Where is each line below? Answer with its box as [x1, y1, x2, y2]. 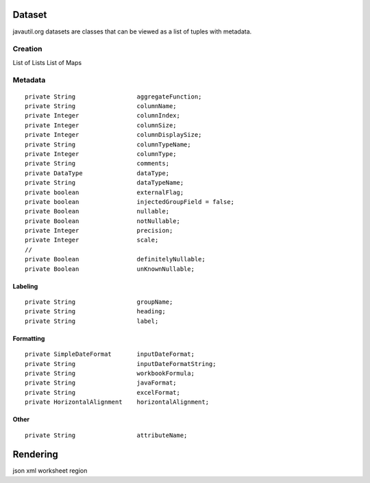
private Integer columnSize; [25, 121, 177, 129]
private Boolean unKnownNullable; [25, 265, 195, 273]
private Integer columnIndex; [25, 112, 181, 120]
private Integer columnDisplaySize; [25, 131, 202, 139]
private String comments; [25, 159, 170, 168]
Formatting [12, 334, 45, 342]
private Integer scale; [25, 236, 159, 244]
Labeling [12, 282, 38, 290]
